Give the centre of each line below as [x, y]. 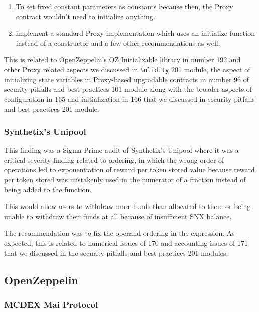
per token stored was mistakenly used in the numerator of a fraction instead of [125, 179]
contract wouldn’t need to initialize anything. [85, 16]
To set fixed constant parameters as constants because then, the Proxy [124, 6]
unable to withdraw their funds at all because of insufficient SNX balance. [118, 216]
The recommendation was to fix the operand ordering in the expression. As [119, 233]
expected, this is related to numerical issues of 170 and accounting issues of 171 [126, 242]
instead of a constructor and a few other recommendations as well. [118, 42]
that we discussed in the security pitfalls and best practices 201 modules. [116, 252]
